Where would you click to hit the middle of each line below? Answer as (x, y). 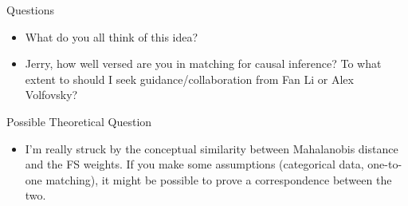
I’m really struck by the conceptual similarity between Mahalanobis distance (212, 148)
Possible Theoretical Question (79, 121)
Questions (31, 10)
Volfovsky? (51, 95)
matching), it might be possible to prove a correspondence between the (219, 179)
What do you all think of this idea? (112, 36)
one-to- (385, 164)
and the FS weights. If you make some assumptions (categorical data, (194, 164)
